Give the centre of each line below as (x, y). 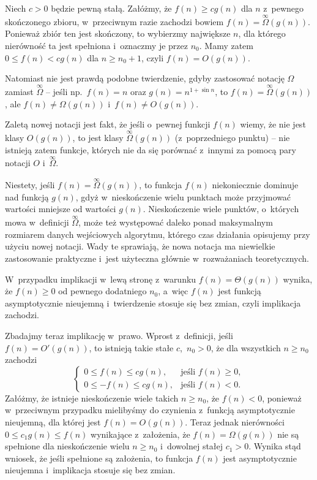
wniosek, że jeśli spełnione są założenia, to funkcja (99, 458)
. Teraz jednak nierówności (235, 421)
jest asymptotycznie (260, 458)
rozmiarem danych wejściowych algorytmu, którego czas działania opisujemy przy (158, 234)
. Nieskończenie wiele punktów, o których (221, 209)
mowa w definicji (37, 222)
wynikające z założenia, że (140, 434)
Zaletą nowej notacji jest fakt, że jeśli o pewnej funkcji (108, 124)
